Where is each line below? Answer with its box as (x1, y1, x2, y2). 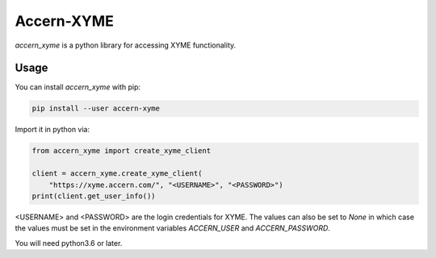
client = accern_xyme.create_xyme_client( (31, 169, 203, 178)
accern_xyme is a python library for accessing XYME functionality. (15, 40, 237, 50)
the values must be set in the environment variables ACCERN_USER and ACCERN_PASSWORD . (15, 223, 331, 233)
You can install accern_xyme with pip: (15, 82, 141, 92)
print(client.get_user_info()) (31, 191, 157, 201)
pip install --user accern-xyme (31, 104, 161, 113)
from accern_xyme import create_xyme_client (31, 146, 212, 156)
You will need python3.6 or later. (15, 238, 123, 248)
